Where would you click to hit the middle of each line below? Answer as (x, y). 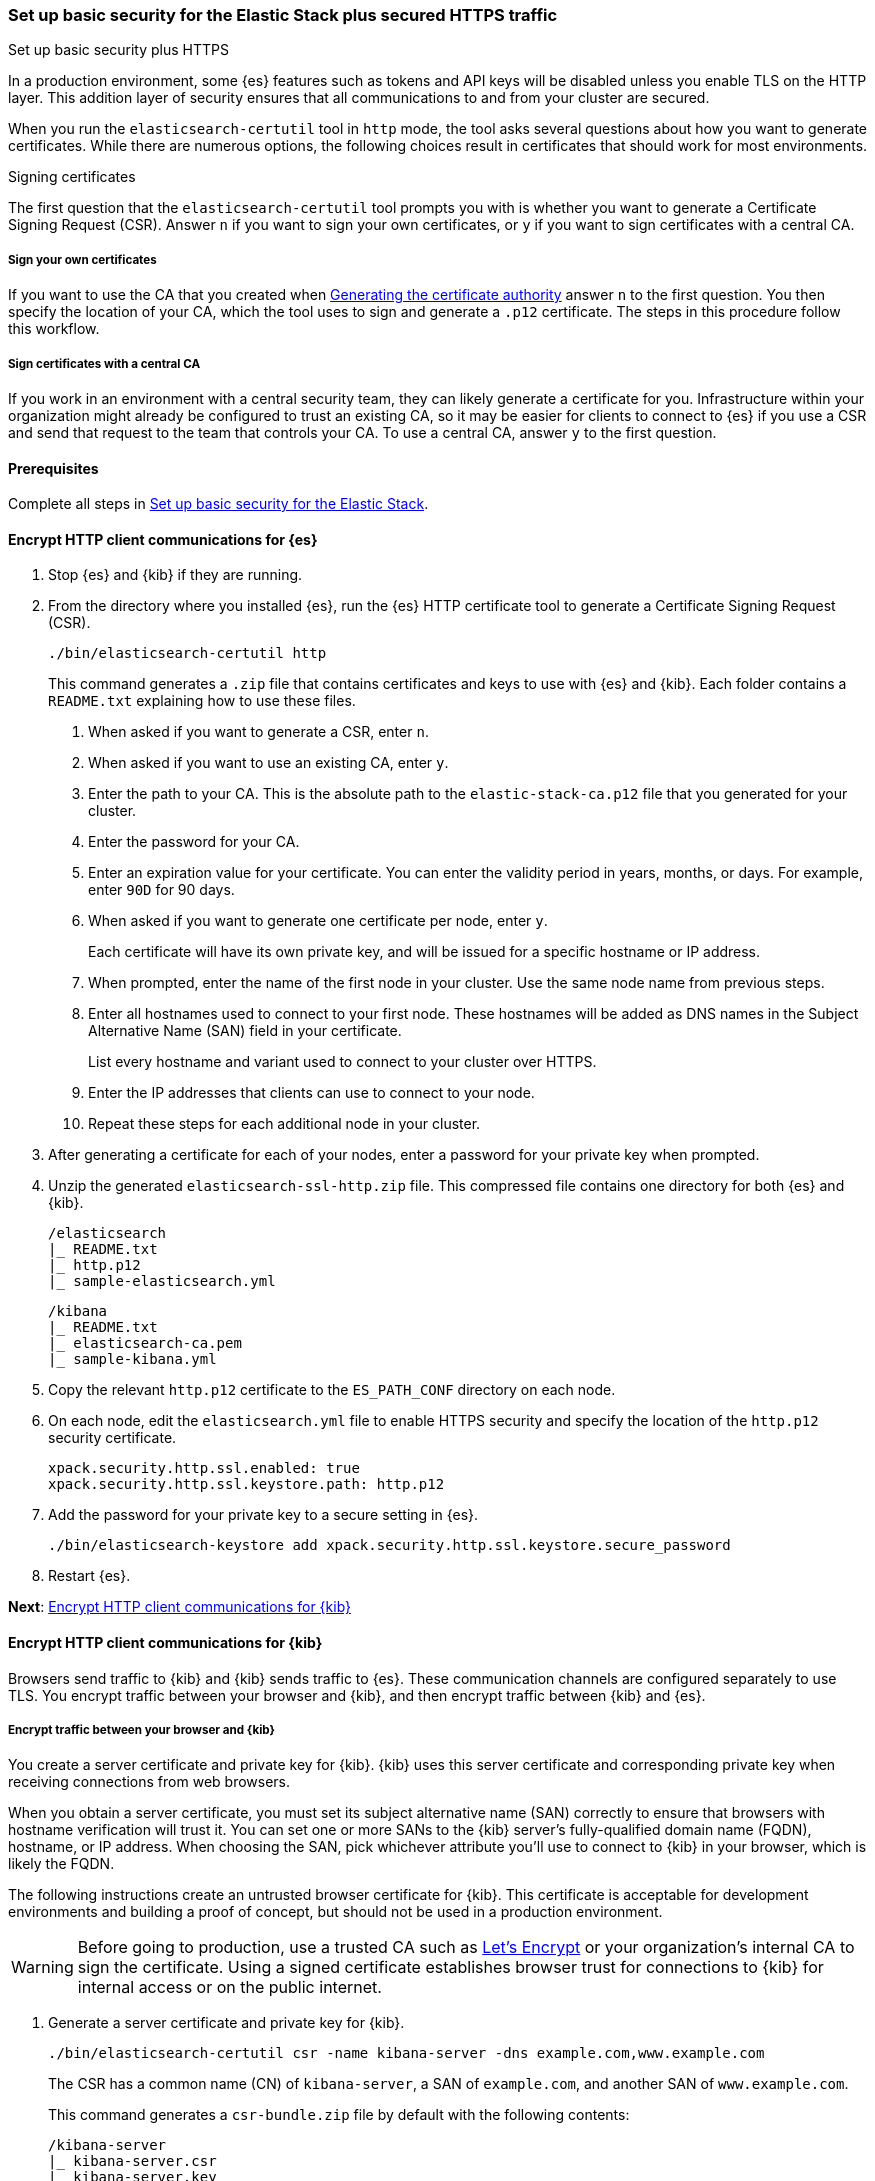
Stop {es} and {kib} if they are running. (175, 575)
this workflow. (54, 329)
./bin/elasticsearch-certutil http (187, 653)
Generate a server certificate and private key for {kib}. (226, 2023)
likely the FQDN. (61, 1864)
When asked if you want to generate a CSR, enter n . (258, 732)
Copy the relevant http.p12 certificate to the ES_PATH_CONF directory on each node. (332, 1390)
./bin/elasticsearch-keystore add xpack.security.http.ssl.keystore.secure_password (389, 1545)
